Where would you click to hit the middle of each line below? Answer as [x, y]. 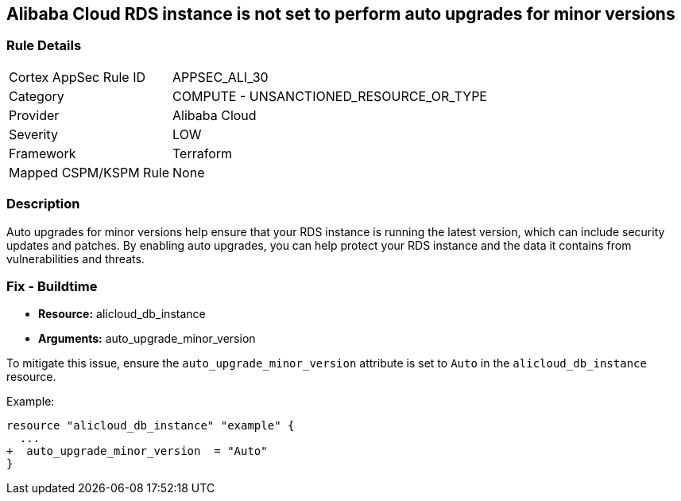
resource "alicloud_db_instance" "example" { [151, 426]
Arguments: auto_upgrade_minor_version [147, 339]
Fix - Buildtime [52, 286]
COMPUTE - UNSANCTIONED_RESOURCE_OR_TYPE [330, 96]
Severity [33, 134]
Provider [34, 115]
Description [43, 204]
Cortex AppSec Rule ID [77, 77]
